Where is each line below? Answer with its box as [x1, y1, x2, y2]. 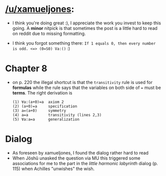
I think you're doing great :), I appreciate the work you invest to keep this [12, 20, 162, 26]
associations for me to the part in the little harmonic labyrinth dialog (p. [12, 160, 158, 166]
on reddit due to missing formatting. [12, 30, 86, 36]
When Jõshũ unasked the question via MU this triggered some [12, 155, 141, 161]
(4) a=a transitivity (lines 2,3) [12, 112, 102, 117]
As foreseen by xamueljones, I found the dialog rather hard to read [12, 150, 149, 156]
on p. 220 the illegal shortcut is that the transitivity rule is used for [12, 79, 153, 85]
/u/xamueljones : [5, 3, 75, 15]
